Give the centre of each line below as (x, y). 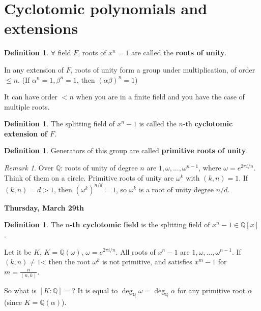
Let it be (18, 251)
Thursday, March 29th (44, 207)
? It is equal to (95, 290)
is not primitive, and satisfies (147, 262)
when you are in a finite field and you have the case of (160, 97)
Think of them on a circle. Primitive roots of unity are (89, 177)
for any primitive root (212, 290)
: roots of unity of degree (99, 168)
